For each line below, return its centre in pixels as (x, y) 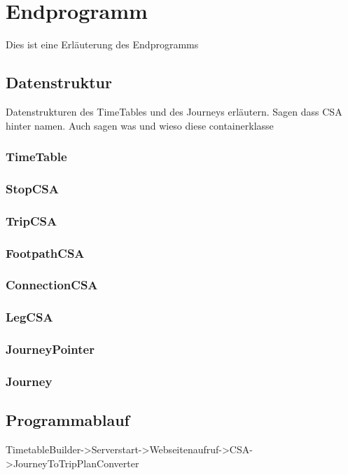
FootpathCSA (45, 253)
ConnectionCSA (52, 285)
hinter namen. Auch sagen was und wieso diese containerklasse (140, 125)
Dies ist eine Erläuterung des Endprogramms (102, 44)
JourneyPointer (50, 349)
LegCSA (29, 317)
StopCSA (32, 188)
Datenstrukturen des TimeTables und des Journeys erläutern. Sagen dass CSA (174, 111)
